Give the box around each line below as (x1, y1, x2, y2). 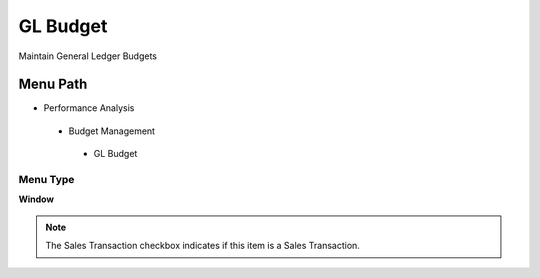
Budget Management (68, 125, 155, 137)
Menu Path (18, 76, 88, 93)
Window (18, 193, 55, 205)
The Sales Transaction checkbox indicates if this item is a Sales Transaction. (45, 240, 360, 252)
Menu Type (18, 173, 75, 186)
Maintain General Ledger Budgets (18, 50, 157, 62)
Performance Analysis (43, 102, 135, 114)
